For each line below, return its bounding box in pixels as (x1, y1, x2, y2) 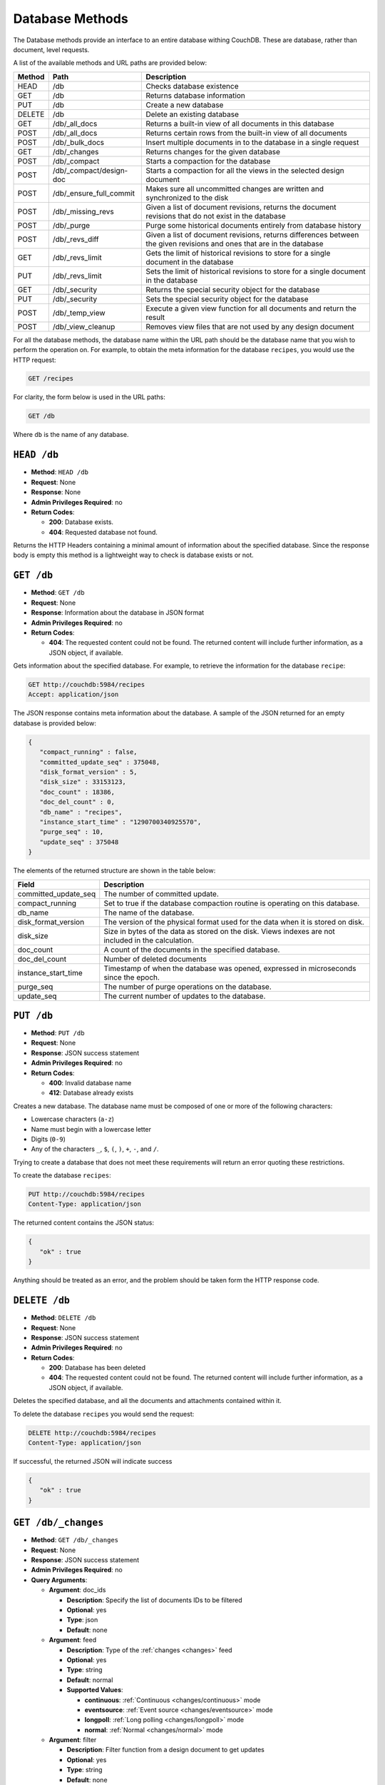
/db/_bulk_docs (52, 137, 105, 147)
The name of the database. (103, 907, 195, 917)
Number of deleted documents (103, 954, 207, 964)
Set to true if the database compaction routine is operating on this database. (103, 898, 360, 908)
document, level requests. (13, 45, 90, 54)
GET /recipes (28, 375, 74, 383)
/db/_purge (52, 220, 91, 230)
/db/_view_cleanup (52, 321, 115, 331)
